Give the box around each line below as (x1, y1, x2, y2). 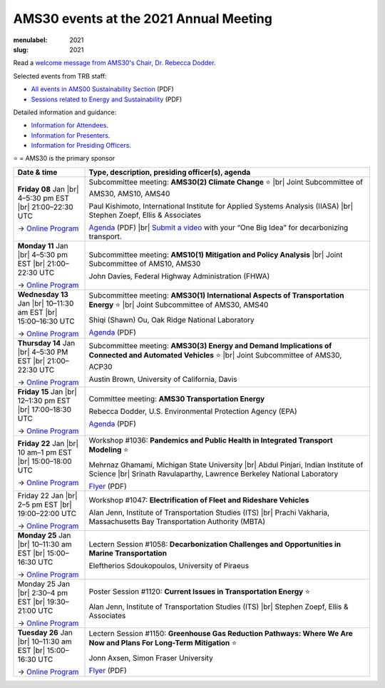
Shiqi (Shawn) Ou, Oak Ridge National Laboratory (88, 315, 255, 325)
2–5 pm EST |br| (17, 500, 73, 510)
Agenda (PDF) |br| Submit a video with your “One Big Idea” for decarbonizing (88, 222, 349, 232)
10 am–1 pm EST (17, 447, 73, 457)
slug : (13, 45, 29, 54)
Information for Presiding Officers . (31, 141, 132, 150)
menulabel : (13, 36, 48, 44)
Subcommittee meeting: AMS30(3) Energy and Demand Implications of (88, 341, 332, 351)
